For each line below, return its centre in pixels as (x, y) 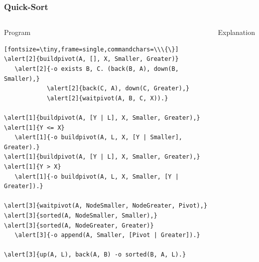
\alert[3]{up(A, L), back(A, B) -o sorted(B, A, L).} (95, 255)
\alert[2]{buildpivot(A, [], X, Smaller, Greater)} (91, 59)
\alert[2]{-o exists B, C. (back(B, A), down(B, (97, 69)
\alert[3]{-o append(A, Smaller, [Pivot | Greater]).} (107, 235)
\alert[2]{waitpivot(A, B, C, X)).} (107, 98)
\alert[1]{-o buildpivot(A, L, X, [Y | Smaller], (98, 137)
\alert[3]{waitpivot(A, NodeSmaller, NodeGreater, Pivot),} (106, 206)
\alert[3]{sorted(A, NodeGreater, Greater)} (79, 225)
